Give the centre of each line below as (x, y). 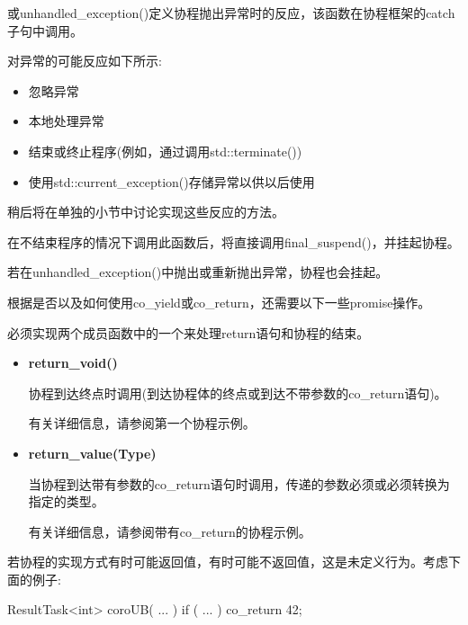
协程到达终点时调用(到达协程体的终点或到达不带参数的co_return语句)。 (238, 393)
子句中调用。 (45, 30)
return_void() (73, 363)
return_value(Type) (92, 453)
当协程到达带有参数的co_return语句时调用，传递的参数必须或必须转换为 (239, 483)
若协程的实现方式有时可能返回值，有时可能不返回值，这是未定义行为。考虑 (228, 562)
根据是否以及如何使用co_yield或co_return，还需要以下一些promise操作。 (219, 302)
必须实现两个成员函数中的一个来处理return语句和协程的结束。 (189, 332)
